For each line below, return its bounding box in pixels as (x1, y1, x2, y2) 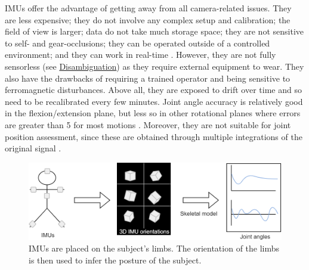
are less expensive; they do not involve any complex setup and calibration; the (5, 13, 291, 26)
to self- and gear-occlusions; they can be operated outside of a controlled (5, 36, 270, 49)
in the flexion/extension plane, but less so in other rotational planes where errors (5, 107, 301, 119)
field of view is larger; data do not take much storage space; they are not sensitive (5, 25, 304, 38)
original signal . (5, 142, 61, 154)
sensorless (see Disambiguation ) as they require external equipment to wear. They (5, 60, 304, 72)
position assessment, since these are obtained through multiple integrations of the (5, 130, 302, 142)
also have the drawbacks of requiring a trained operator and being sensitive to (5, 72, 291, 84)
